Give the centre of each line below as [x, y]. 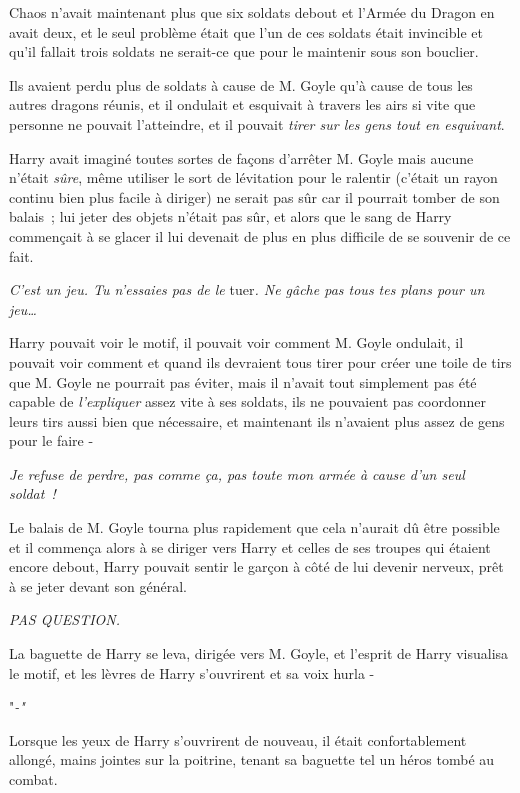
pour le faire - [51, 440]
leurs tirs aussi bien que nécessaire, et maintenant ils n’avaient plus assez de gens [257, 420]
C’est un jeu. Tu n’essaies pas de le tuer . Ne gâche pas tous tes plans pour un [247, 289]
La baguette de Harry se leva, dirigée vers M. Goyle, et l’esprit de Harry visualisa [259, 653]
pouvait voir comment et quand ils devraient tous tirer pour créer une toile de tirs [260, 361]
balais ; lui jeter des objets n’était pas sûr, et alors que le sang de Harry [230, 216]
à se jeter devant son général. [98, 585]
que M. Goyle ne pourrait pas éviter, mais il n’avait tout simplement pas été [243, 381]
